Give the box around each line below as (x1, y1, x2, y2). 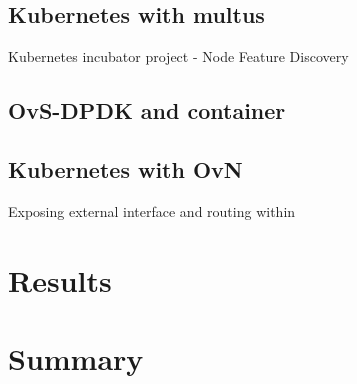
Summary (8, 337, 144, 378)
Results (8, 259, 112, 300)
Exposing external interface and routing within (8, 200, 296, 221)
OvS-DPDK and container (8, 95, 286, 126)
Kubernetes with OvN (8, 153, 243, 184)
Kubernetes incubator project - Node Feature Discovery (8, 46, 349, 67)
